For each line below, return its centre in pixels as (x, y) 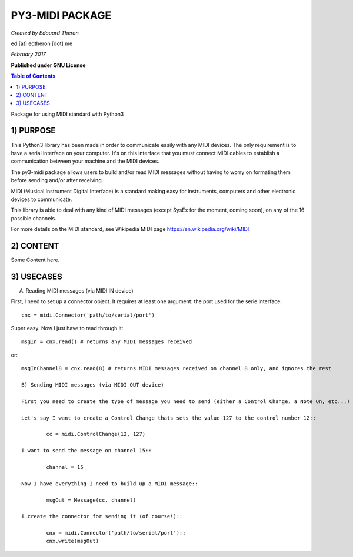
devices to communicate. (41, 199)
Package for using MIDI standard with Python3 (67, 114)
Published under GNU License (48, 65)
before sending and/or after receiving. (57, 180)
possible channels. (34, 218)
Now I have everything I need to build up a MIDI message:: (110, 484)
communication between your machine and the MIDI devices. (85, 161)
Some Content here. (35, 260)
